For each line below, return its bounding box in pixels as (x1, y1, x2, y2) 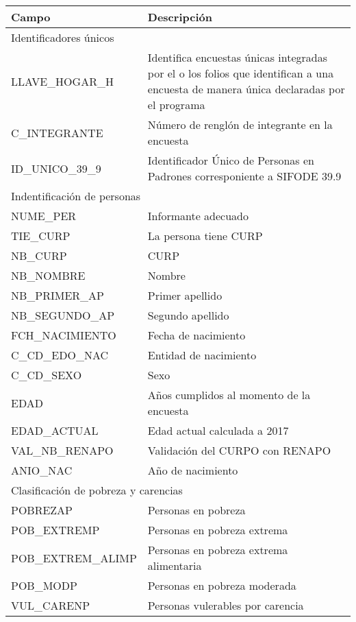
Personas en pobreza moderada (147, 577, 296, 593)
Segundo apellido (147, 307, 229, 323)
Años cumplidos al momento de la (147, 387, 311, 403)
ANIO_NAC (11, 462, 73, 478)
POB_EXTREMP (11, 522, 100, 538)
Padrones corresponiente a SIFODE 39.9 (147, 168, 342, 184)
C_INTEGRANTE (11, 124, 103, 141)
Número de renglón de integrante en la (147, 117, 333, 132)
